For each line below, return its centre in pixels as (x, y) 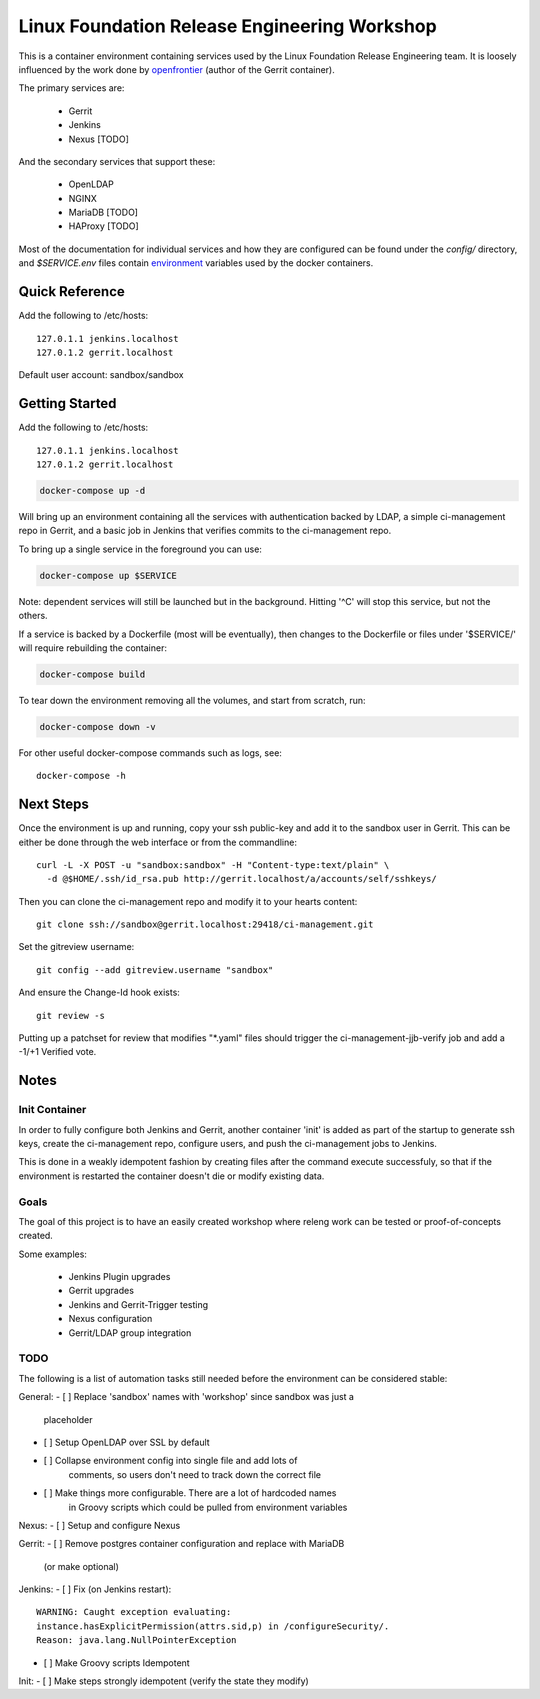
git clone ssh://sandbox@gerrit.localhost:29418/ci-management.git (205, 924)
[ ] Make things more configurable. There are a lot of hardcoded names (190, 1493)
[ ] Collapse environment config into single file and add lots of (170, 1461)
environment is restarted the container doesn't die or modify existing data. (171, 1176)
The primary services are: (71, 88)
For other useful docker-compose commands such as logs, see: (150, 752)
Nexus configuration (110, 1319)
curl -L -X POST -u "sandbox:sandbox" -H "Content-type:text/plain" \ (213, 864)
